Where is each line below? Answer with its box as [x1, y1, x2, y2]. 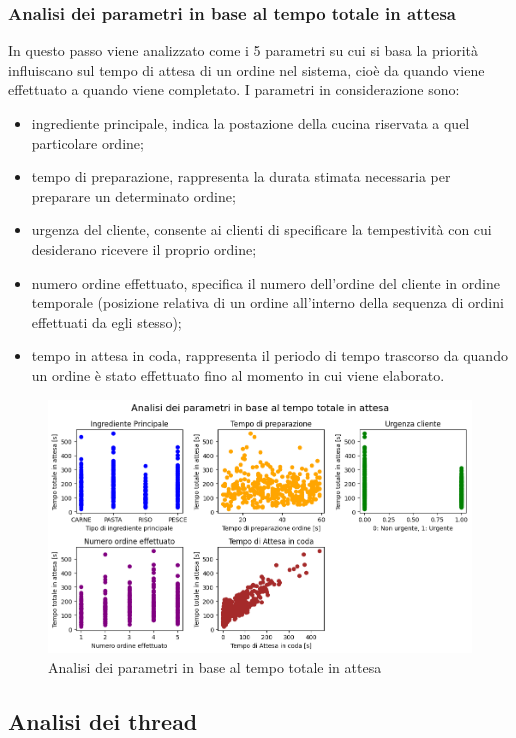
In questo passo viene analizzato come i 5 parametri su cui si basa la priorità [8, 40, 478, 61]
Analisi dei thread [8, 705, 198, 736]
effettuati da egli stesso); [31, 311, 182, 332]
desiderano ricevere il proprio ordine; [31, 238, 257, 259]
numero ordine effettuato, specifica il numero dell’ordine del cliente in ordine [31, 272, 500, 293]
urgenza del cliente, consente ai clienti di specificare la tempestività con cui [31, 219, 492, 240]
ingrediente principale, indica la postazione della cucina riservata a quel [31, 113, 470, 133]
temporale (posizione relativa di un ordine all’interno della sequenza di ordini [31, 292, 504, 313]
